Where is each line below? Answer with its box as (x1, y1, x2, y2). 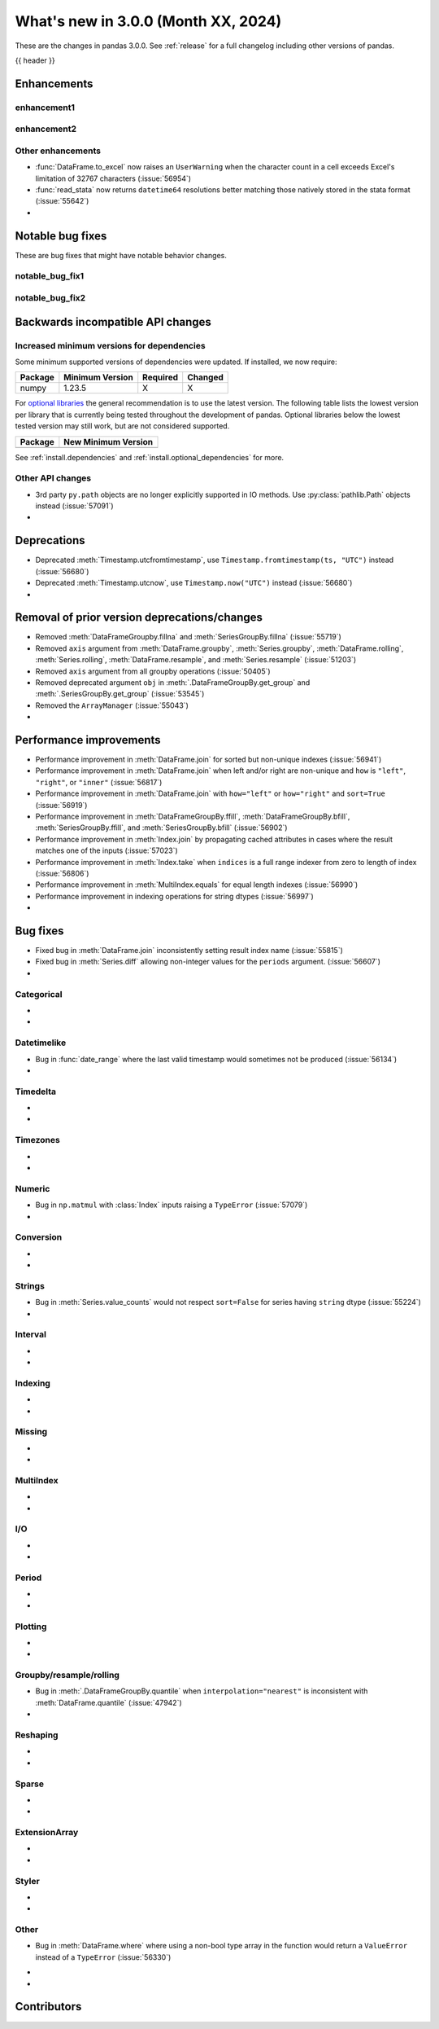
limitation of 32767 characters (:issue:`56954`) (35, 173, 191, 183)
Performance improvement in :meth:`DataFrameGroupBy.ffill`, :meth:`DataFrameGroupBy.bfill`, (35, 811, 350, 822)
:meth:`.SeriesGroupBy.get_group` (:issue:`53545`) (35, 689, 205, 699)
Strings (15, 1280, 45, 1291)
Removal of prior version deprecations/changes (15, 611, 263, 625)
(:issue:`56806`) (35, 868, 89, 878)
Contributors (15, 2000, 82, 2014)
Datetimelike (15, 1037, 67, 1048)
